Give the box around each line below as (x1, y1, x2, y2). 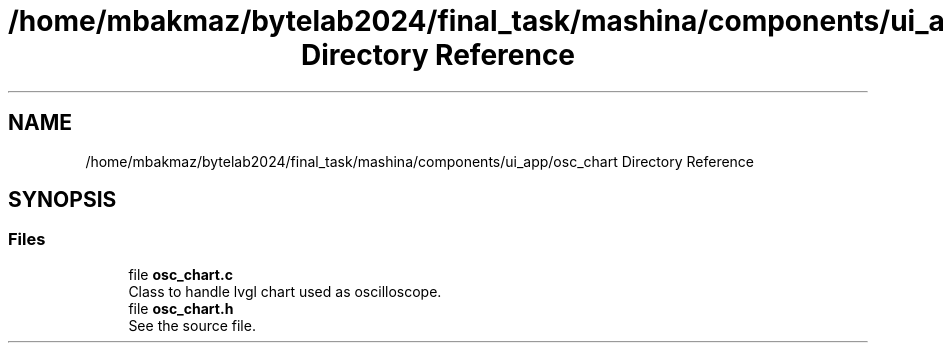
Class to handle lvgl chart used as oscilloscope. (128, 282, 442, 300)
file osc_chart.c (128, 265, 233, 283)
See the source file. (128, 316, 256, 334)
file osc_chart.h (128, 299, 234, 317)
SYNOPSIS (8, 187, 117, 213)
